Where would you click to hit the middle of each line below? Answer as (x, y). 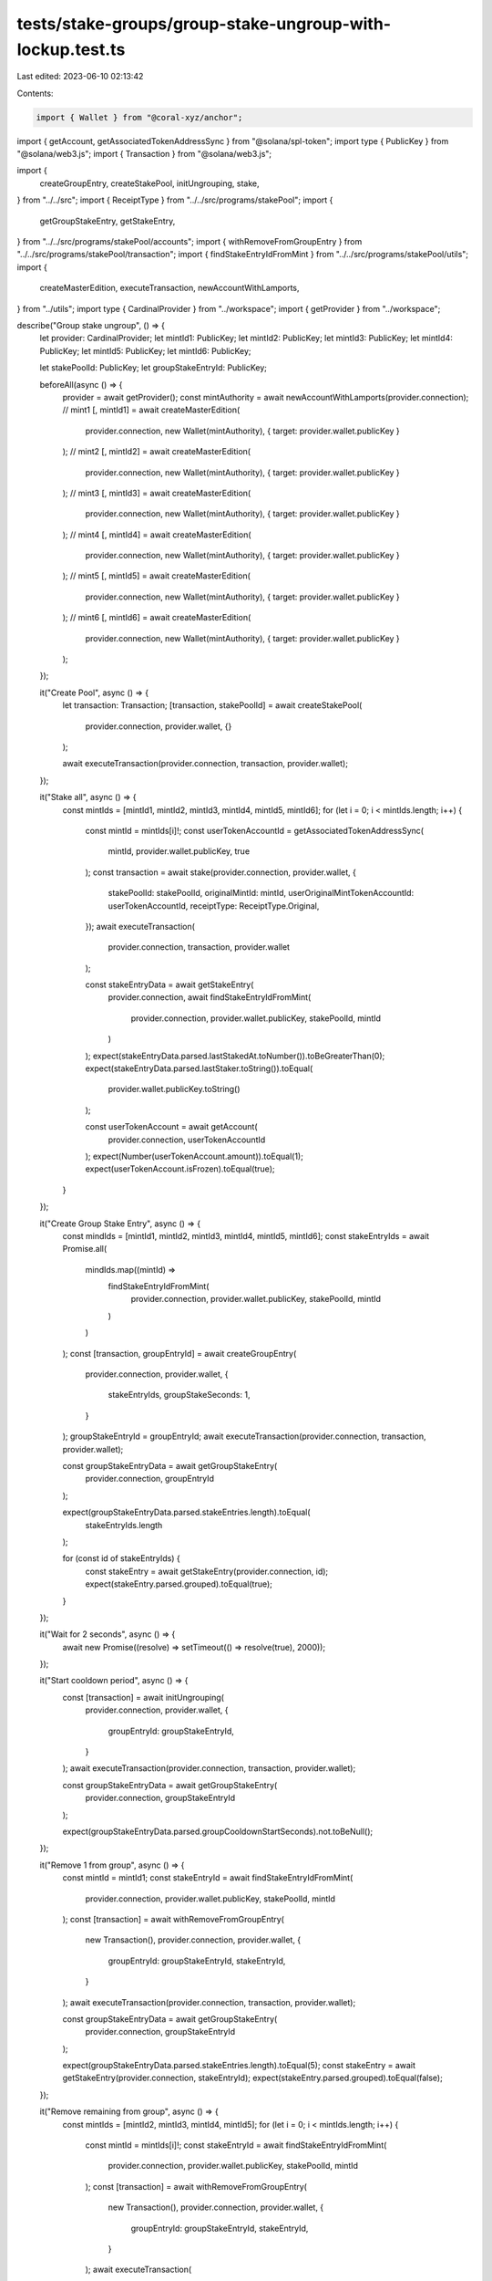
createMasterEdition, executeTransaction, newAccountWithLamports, (169, 288)
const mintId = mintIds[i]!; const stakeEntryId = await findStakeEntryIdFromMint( (236, 2145)
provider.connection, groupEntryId (149, 1479)
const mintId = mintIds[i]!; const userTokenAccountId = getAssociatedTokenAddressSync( (254, 830)
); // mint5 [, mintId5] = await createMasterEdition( (156, 576)
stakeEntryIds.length (124, 1525)
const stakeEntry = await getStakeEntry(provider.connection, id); (207, 1571)
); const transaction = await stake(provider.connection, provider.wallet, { (221, 872)
